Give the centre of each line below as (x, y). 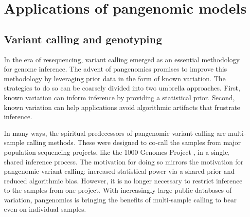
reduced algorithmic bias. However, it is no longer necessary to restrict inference (123, 180)
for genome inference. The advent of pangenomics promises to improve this (116, 69)
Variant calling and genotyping (83, 39)
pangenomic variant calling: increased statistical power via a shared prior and (119, 171)
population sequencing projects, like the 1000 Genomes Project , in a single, (117, 152)
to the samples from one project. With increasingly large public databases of (118, 190)
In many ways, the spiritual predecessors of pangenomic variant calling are (115, 133)
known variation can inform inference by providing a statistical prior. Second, (119, 97)
